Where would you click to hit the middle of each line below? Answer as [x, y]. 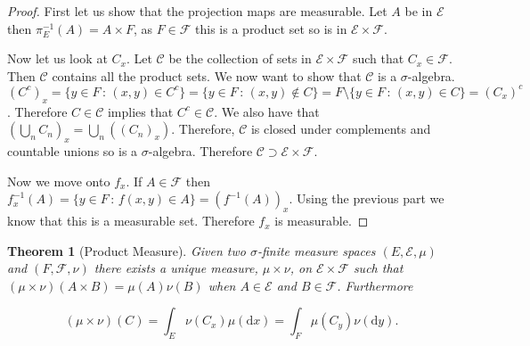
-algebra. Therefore [200, 151]
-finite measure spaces [316, 250]
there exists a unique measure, [176, 268]
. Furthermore [375, 285]
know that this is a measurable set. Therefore [131, 221]
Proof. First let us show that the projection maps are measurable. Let [197, 11]
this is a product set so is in [271, 28]
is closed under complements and [341, 129]
